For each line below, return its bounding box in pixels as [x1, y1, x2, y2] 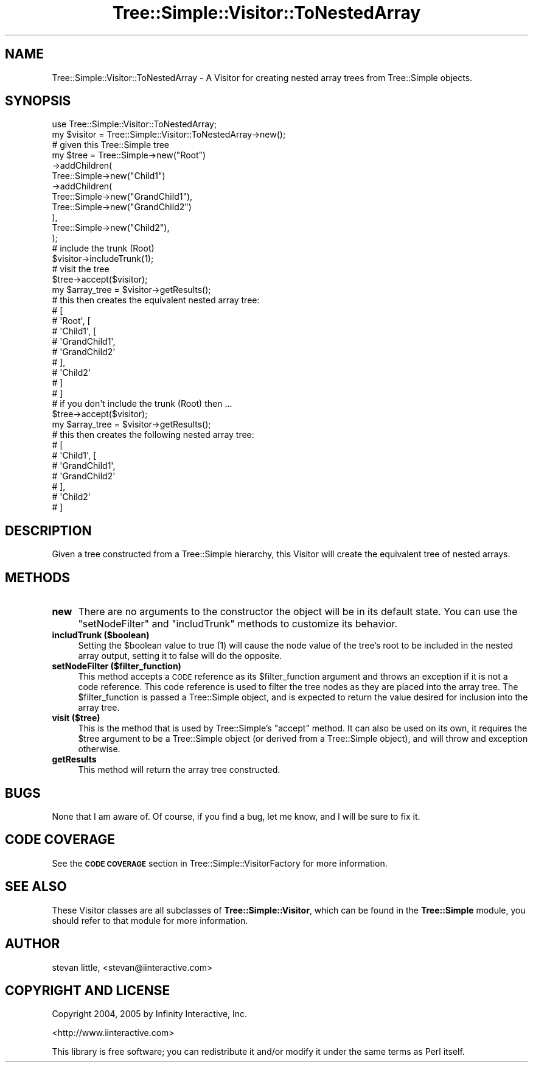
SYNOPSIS [5, 93, 71, 109]
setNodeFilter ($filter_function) [52, 661, 181, 672]
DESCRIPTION [5, 523, 92, 538]
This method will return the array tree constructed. [78, 764, 280, 775]
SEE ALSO [5, 879, 67, 895]
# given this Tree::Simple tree [52, 139, 170, 150]
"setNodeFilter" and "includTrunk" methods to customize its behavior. [78, 618, 398, 630]
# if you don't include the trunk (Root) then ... [52, 398, 232, 409]
